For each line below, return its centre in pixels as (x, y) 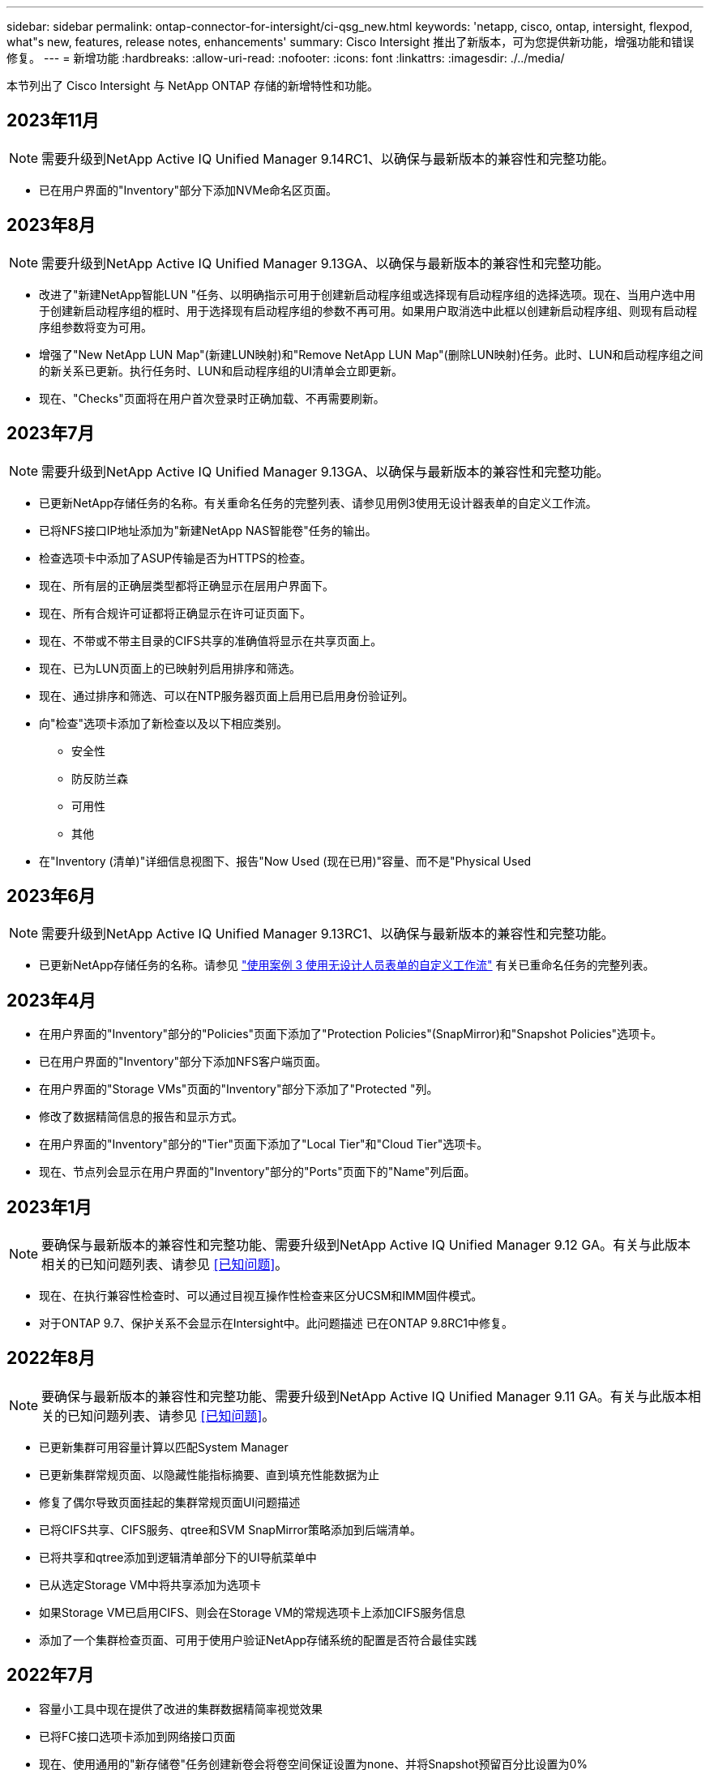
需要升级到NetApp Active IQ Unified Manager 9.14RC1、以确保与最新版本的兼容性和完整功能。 (328, 158)
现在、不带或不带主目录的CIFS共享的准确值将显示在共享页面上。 (211, 640)
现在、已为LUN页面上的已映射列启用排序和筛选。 (170, 668)
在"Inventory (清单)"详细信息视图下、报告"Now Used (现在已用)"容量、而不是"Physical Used (285, 861)
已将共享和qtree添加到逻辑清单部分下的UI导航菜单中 (178, 1557)
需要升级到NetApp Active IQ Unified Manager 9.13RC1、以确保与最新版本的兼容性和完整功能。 (328, 934)
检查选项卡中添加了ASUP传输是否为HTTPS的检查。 (175, 558)
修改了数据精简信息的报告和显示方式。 (141, 1117)
